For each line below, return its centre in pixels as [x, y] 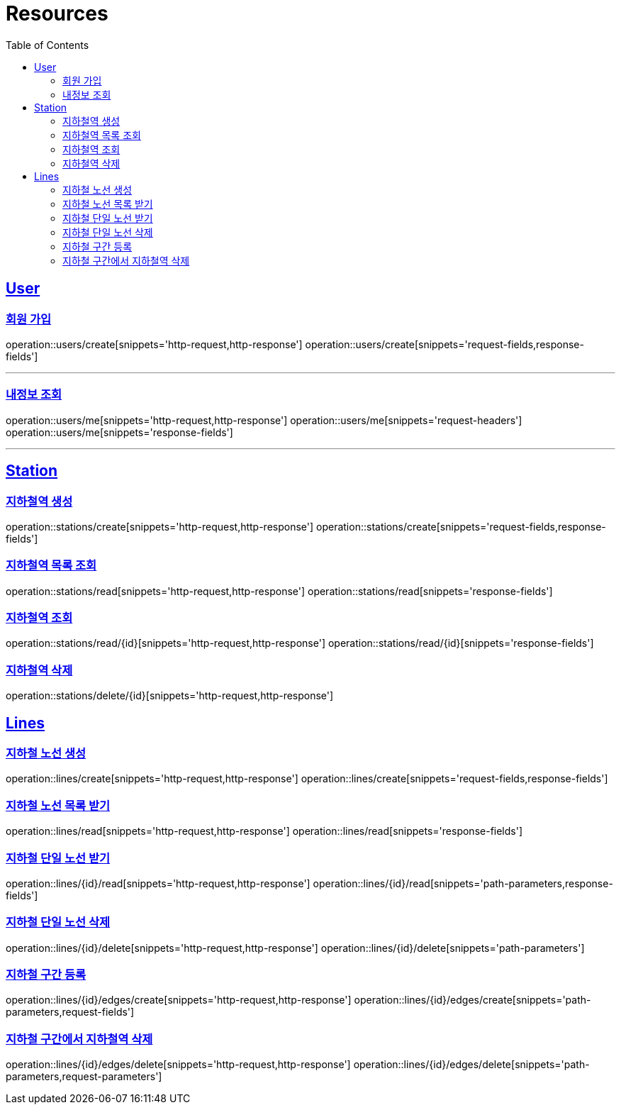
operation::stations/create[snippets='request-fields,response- [461, 526]
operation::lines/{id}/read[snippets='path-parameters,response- [463, 883]
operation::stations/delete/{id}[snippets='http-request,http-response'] [170, 696]
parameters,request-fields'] [70, 1012]
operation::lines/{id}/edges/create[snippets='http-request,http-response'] [179, 1000]
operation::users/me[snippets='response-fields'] [119, 432]
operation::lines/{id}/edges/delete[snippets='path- [471, 1065]
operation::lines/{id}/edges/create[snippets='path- [472, 1000]
